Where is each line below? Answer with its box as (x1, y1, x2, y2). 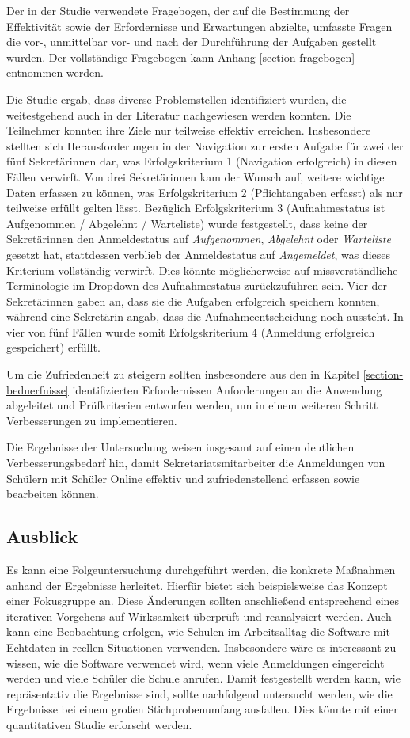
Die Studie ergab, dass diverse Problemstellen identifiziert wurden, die (6, 90, 347, 107)
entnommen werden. (6, 64, 104, 81)
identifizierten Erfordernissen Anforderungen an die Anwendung (72, 381, 382, 398)
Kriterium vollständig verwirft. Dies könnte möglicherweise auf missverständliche (6, 261, 398, 278)
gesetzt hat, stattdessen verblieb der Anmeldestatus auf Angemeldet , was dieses (6, 245, 391, 262)
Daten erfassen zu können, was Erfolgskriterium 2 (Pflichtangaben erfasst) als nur (6, 184, 403, 200)
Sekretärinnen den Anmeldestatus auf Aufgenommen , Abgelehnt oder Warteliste (6, 230, 391, 247)
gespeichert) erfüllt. (6, 339, 101, 356)
